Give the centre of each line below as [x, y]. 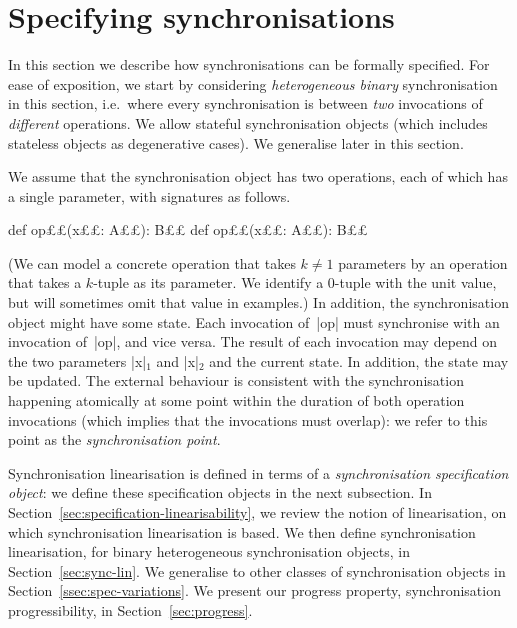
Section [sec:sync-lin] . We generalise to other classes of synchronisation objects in [257, 570]
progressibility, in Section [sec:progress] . [130, 609]
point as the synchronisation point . [114, 439]
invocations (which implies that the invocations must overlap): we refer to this [248, 419]
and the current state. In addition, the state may [359, 360]
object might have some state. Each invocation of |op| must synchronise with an [254, 321]
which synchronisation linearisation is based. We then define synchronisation [242, 531]
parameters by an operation [423, 262]
